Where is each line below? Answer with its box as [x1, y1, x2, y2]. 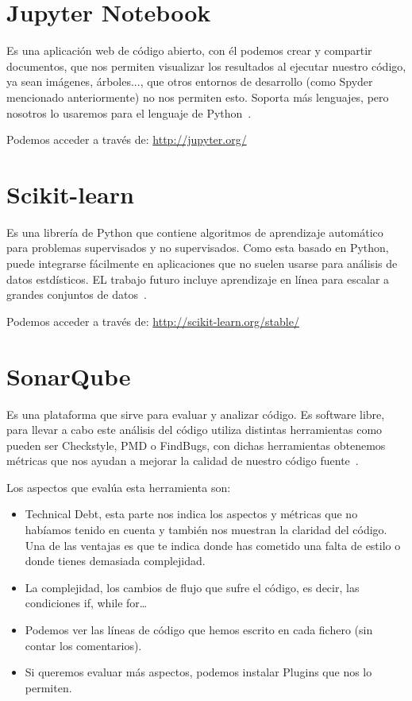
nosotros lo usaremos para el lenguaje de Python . [6, 104, 252, 121]
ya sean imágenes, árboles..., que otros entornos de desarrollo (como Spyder [6, 73, 373, 90]
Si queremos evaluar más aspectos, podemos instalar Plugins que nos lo [25, 664, 372, 680]
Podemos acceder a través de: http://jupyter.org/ [6, 131, 247, 148]
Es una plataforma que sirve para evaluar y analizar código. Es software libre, [6, 405, 385, 422]
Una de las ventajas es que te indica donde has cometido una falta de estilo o [25, 536, 401, 553]
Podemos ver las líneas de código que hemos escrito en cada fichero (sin [25, 622, 373, 638]
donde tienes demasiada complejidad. [25, 552, 206, 569]
